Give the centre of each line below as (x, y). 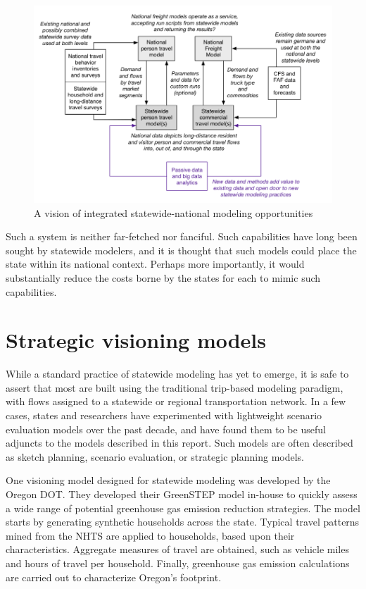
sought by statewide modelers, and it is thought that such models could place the (181, 250)
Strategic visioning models (136, 340)
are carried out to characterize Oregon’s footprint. (114, 577)
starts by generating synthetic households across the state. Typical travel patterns (183, 522)
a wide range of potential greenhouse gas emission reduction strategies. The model (183, 508)
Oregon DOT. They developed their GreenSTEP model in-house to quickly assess (182, 494)
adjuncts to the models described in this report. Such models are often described (179, 443)
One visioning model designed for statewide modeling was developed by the (168, 480)
